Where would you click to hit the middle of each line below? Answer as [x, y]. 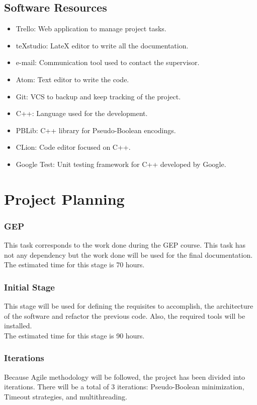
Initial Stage [29, 287]
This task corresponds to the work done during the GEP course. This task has [125, 245]
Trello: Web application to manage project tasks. [91, 28]
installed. [18, 326]
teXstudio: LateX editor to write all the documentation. [102, 45]
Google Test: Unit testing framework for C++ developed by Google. [121, 164]
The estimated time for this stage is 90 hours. [74, 335]
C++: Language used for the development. [82, 113]
